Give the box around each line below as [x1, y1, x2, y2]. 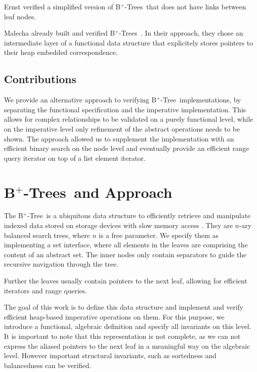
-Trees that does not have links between [125, 1, 246, 11]
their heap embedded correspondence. [4, 47, 118, 57]
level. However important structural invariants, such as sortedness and [4, 350, 216, 361]
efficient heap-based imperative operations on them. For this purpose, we [4, 311, 224, 322]
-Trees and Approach [23, 182, 172, 202]
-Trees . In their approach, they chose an [119, 28, 243, 38]
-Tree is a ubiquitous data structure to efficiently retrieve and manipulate [27, 210, 251, 221]
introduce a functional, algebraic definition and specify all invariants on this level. [4, 321, 252, 331]
